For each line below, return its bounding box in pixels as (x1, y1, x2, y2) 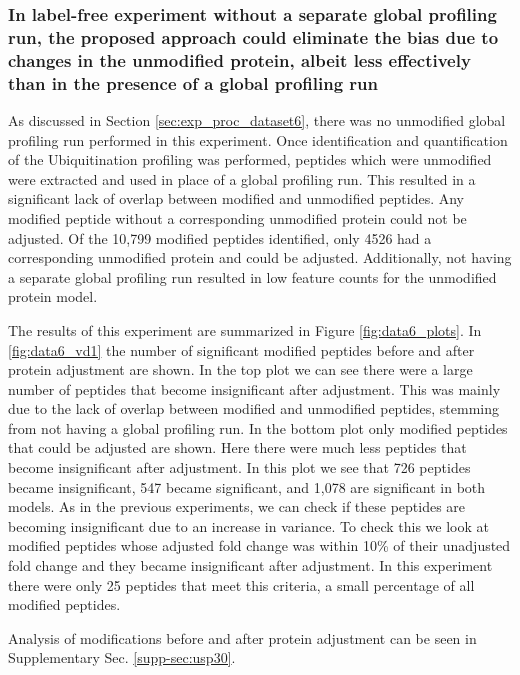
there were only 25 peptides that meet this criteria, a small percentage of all (8, 574, 475, 595)
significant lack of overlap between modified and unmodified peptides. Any (8, 188, 465, 209)
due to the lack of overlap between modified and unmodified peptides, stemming (8, 398, 499, 419)
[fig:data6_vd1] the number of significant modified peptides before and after (8, 339, 475, 360)
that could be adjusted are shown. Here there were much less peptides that (8, 437, 467, 458)
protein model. (8, 286, 98, 307)
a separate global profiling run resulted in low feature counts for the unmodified (8, 266, 497, 287)
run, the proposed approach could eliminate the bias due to (8, 24, 499, 49)
